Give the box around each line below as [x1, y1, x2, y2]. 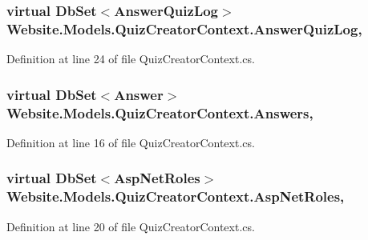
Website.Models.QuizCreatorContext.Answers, [6, 102, 313, 122]
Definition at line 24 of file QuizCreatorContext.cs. [6, 50, 255, 67]
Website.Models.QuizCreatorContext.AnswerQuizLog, [6, 18, 362, 38]
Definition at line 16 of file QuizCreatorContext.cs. [6, 134, 255, 150]
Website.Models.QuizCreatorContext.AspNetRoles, [6, 186, 345, 206]
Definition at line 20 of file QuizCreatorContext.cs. [6, 218, 255, 234]
